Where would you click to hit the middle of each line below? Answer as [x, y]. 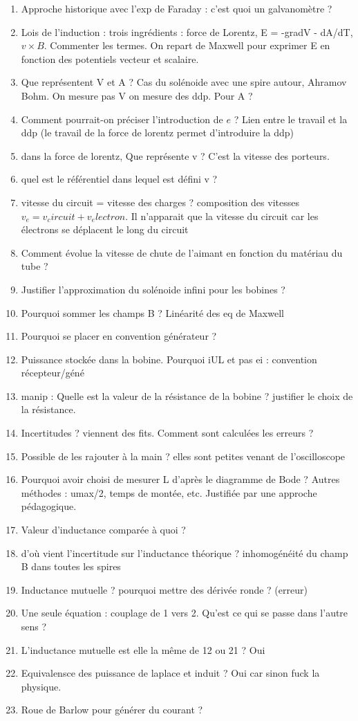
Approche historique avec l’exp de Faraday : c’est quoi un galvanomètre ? [177, 8]
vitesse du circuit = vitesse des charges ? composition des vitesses [160, 202]
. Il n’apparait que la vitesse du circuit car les [222, 216]
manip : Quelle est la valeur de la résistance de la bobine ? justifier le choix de [187, 395]
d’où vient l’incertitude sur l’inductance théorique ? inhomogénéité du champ [185, 553]
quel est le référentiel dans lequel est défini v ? [119, 179]
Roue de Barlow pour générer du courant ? [112, 710]
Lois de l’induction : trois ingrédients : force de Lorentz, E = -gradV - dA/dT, [187, 31]
